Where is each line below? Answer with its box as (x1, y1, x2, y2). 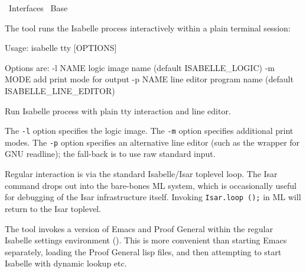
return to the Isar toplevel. (5, 202, 102, 214)
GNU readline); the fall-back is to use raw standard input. (5, 147, 216, 160)
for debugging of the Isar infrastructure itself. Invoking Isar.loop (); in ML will (5, 191, 301, 203)
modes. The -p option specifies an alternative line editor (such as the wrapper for (5, 136, 300, 148)
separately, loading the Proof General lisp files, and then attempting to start (5, 245, 282, 258)
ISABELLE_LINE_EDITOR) (5, 84, 115, 97)
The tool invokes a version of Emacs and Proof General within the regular (5, 222, 273, 235)
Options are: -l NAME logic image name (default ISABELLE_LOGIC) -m (5, 61, 275, 73)
